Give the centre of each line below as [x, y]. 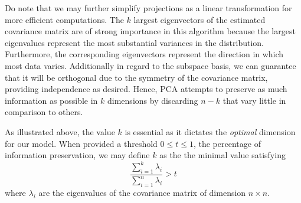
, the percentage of [227, 143]
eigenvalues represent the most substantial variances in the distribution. [134, 42]
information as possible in [51, 100]
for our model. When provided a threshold [81, 143]
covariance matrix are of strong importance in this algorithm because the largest [150, 31]
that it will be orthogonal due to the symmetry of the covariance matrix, [136, 77]
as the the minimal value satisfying [223, 155]
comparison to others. [44, 112]
